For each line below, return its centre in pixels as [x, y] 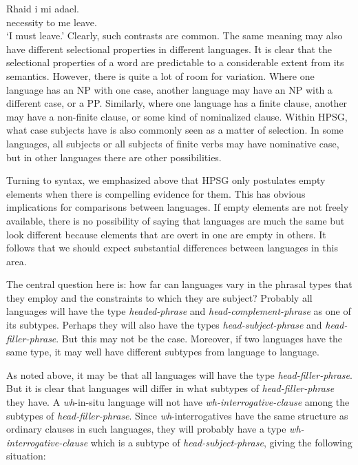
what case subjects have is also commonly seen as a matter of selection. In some [175, 130]
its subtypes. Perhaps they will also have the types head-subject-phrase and [164, 325]
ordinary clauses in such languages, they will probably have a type [146, 429]
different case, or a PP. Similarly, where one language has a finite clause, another [177, 103]
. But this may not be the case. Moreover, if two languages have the [199, 338]
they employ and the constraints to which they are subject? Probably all [159, 297]
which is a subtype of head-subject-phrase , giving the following [221, 442]
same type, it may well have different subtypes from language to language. [163, 352]
